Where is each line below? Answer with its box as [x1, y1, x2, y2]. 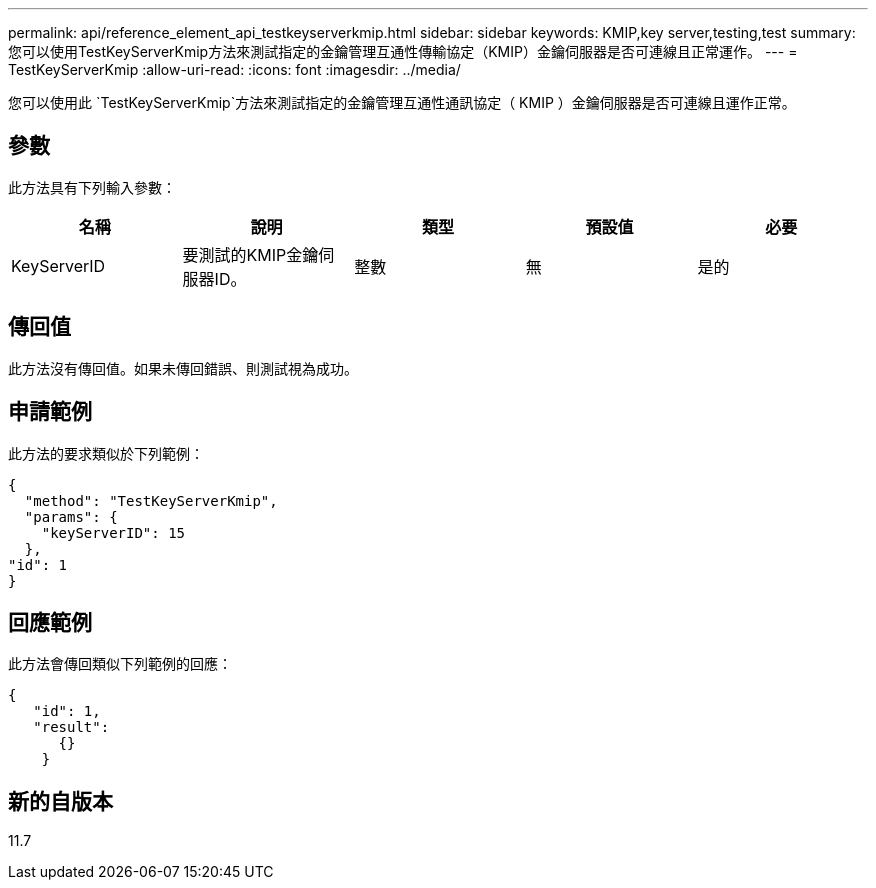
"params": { [24, 508, 118, 525]
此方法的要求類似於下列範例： [8, 444, 204, 462]
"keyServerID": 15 [41, 524, 186, 541]
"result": [33, 719, 110, 736]
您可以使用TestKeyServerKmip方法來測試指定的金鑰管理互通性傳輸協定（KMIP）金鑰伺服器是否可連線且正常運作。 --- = [8, 43, 798, 60]
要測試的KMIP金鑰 [182, 244, 319, 265]
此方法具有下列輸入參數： [8, 178, 176, 196]
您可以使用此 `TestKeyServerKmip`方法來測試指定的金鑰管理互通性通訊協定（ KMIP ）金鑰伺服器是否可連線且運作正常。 [8, 94, 796, 111]
